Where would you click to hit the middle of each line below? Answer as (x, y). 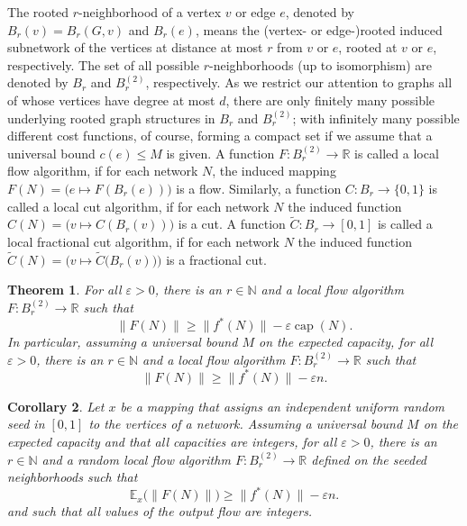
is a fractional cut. (216, 259)
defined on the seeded (369, 459)
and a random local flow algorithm (136, 459)
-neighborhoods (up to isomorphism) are (320, 64)
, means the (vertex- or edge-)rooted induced (319, 29)
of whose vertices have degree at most (111, 100)
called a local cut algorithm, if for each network (138, 206)
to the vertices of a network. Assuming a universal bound (246, 424)
